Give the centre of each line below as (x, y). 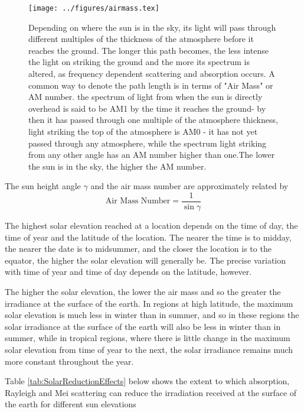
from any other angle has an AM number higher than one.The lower (152, 155)
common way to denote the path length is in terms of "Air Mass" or (151, 85)
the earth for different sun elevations (71, 404)
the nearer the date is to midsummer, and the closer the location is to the (138, 249)
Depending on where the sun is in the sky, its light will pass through (152, 27)
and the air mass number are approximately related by (189, 186)
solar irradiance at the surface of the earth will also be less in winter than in (143, 326)
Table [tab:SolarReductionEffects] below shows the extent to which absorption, (147, 381)
